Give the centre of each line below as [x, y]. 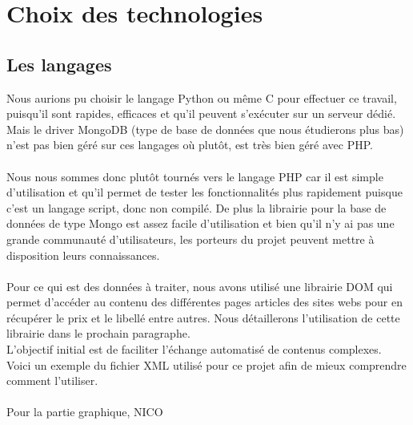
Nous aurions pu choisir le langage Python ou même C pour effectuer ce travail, [202, 97]
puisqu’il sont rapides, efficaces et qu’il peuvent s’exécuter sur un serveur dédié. [201, 113]
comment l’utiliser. [52, 380]
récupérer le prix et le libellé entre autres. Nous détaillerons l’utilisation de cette [203, 317]
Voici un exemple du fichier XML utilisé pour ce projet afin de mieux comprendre [206, 364]
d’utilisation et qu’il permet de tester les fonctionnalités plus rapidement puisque [204, 192]
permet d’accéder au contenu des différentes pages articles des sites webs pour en [204, 302]
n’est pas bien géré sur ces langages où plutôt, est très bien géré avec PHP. [190, 145]
